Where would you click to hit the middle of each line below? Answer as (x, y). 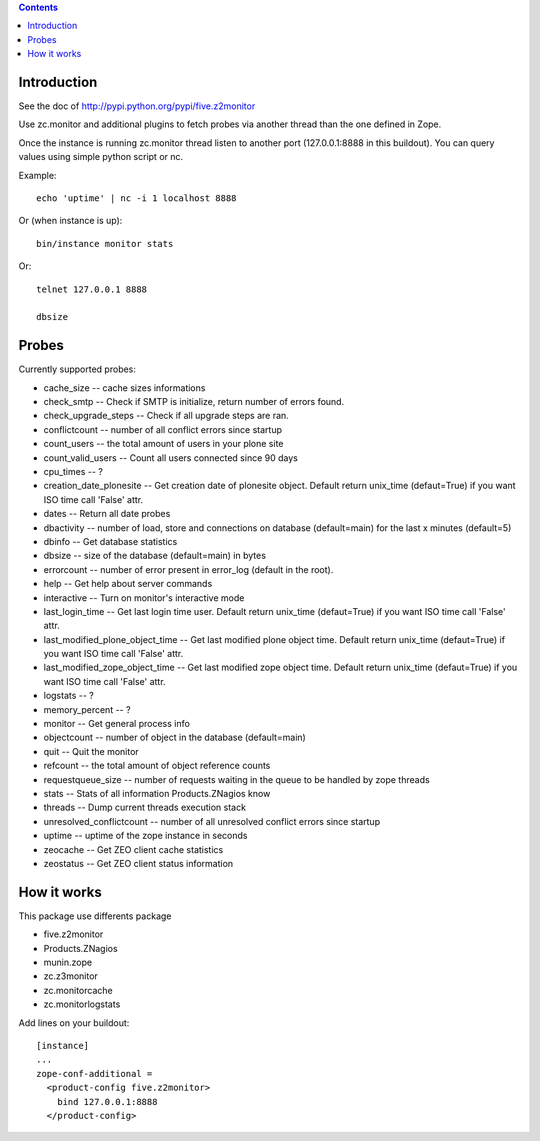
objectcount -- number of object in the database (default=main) (175, 737)
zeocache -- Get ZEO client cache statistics (133, 849)
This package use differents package (95, 916)
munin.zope (68, 962)
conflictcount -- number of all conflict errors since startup (162, 429)
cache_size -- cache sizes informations (124, 387)
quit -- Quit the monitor (91, 751)
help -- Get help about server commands (128, 584)
